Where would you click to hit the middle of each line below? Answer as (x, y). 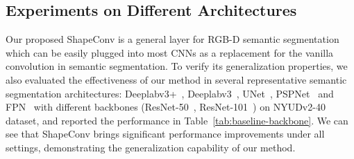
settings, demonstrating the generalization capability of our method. (151, 147)
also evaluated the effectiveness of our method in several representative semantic (176, 79)
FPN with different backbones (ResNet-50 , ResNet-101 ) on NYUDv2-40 (166, 107)
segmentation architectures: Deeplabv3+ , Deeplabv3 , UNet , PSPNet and (170, 93)
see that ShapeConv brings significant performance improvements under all (165, 134)
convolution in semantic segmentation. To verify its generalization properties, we (177, 66)
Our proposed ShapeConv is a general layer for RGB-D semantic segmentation (172, 39)
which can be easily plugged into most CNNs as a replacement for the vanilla (170, 52)
